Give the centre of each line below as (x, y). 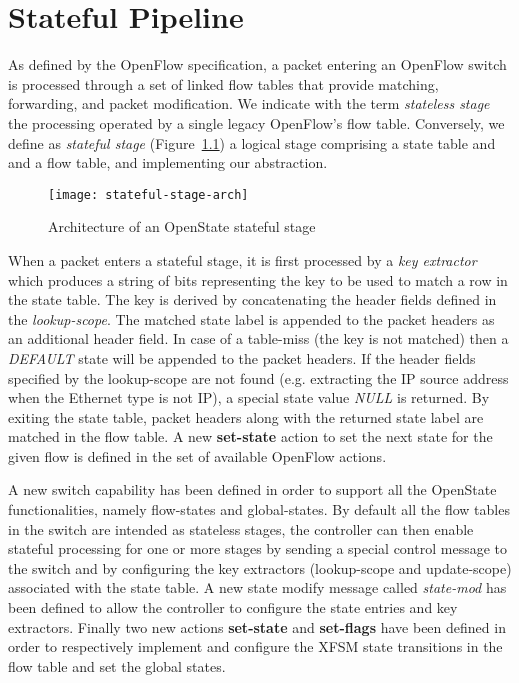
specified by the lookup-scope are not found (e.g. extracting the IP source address (258, 377)
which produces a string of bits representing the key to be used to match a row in (258, 279)
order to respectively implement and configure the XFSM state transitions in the (255, 646)
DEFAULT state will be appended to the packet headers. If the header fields (242, 357)
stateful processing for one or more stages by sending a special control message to (257, 548)
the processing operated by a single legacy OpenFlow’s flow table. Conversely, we (256, 122)
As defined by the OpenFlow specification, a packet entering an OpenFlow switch (257, 64)
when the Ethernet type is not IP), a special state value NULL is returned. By (249, 397)
